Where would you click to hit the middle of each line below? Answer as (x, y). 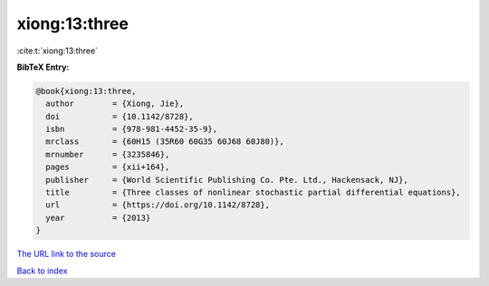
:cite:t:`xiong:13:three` (58, 51)
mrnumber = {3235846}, (108, 154)
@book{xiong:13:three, (86, 91)
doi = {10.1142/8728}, (120, 116)
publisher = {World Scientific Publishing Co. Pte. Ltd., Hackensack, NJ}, (227, 180)
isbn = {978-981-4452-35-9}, (131, 129)
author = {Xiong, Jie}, (115, 104)
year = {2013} (98, 218)
